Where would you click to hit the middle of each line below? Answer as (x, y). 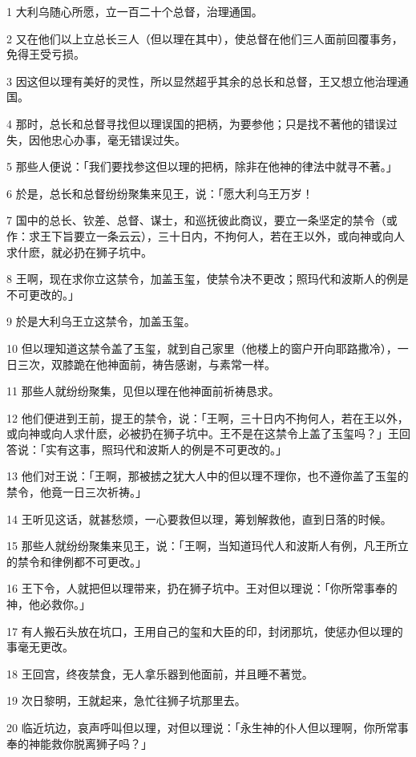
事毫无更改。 (40, 647)
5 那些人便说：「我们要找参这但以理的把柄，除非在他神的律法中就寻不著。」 (202, 166)
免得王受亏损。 (46, 54)
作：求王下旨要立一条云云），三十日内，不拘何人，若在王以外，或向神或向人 (206, 235)
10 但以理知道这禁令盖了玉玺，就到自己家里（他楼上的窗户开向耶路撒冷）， (202, 348)
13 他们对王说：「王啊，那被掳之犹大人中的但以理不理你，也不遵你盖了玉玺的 (208, 476)
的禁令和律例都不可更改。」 (77, 561)
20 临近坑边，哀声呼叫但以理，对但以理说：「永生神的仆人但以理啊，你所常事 (208, 727)
